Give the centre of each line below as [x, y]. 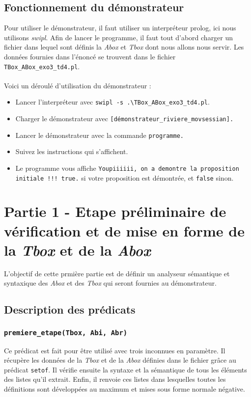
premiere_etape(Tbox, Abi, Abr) [66, 332]
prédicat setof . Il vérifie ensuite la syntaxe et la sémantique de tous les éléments [125, 369]
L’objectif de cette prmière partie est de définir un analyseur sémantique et [117, 273]
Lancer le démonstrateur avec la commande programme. [100, 135]
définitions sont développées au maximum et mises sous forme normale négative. [125, 388]
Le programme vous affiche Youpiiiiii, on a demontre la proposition [127, 168]
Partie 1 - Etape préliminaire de [115, 211]
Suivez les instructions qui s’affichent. [72, 151]
